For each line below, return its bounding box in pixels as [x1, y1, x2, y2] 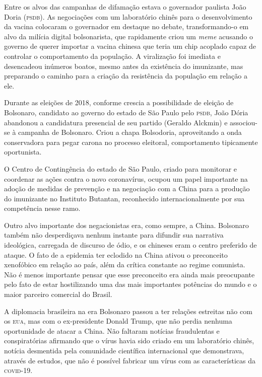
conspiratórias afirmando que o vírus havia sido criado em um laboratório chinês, [4, 335, 254, 346]
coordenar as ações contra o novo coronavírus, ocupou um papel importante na [4, 173, 248, 184]
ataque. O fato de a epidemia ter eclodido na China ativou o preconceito [4, 249, 228, 260]
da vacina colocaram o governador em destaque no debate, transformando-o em [4, 21, 249, 32]
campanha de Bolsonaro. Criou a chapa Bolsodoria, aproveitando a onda [18, 127, 242, 137]
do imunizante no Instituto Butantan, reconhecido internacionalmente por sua [4, 193, 245, 203]
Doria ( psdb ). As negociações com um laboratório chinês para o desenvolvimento [4, 11, 252, 22]
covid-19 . [4, 365, 33, 375]
